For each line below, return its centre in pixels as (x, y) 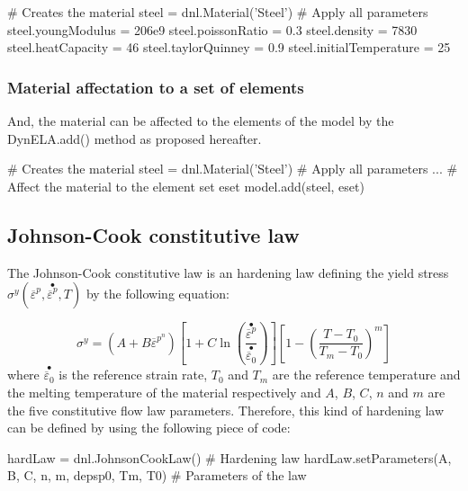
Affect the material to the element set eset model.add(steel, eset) (186, 186)
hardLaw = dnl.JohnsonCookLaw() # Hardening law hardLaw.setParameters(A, (229, 457)
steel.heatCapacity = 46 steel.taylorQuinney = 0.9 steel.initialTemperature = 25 (229, 47)
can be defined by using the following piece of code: (149, 428)
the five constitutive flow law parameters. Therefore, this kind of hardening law (225, 410)
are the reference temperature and (366, 375)
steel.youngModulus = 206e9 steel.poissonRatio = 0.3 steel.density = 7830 (212, 29)
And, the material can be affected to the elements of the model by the (201, 121)
